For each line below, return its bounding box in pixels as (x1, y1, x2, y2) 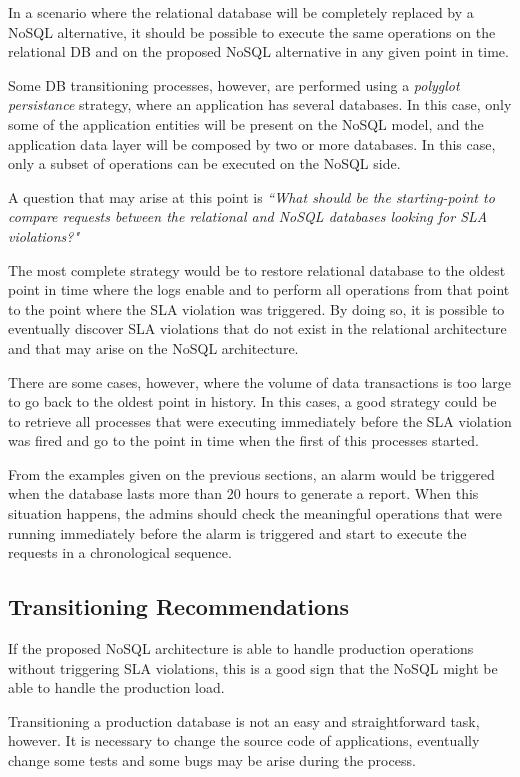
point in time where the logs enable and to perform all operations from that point (8, 279, 510, 300)
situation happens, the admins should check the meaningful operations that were (8, 503, 502, 524)
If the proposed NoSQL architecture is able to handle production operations (8, 638, 474, 659)
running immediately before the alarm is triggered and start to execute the (8, 522, 467, 543)
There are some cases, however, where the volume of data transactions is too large (8, 371, 512, 392)
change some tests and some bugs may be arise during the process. (8, 750, 416, 771)
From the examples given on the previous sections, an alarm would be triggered (8, 463, 495, 484)
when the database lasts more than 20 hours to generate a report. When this (8, 483, 479, 504)
